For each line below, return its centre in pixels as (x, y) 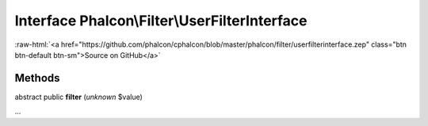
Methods (37, 78)
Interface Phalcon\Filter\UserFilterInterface (161, 21)
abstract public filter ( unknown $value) (78, 97)
